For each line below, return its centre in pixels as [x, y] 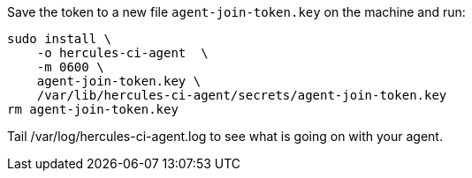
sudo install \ [60, 39]
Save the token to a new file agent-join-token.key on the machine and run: [236, 12]
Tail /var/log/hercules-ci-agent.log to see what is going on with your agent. [225, 136]
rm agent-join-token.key [93, 109]
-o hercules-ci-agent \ [122, 53]
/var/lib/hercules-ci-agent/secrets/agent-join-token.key [242, 95]
